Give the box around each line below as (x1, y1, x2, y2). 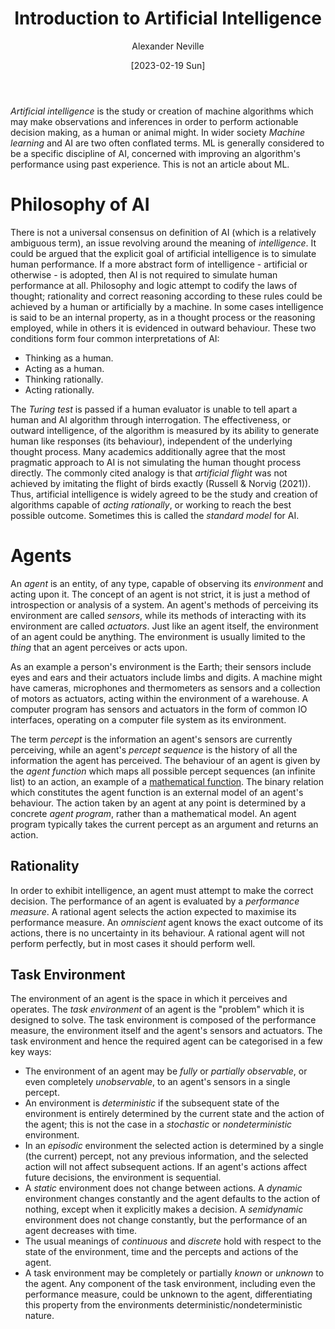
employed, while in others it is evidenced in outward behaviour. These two (10, 322, 317, 334)
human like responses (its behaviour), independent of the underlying (10, 435, 293, 447)
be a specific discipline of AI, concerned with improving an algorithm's (10, 147, 302, 159)
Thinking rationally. (24, 373, 104, 385)
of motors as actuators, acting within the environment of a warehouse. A (10, 692, 309, 704)
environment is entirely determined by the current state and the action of (24, 1108, 325, 1120)
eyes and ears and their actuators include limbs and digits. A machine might (10, 671, 323, 683)
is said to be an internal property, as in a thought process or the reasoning (10, 311, 316, 323)
